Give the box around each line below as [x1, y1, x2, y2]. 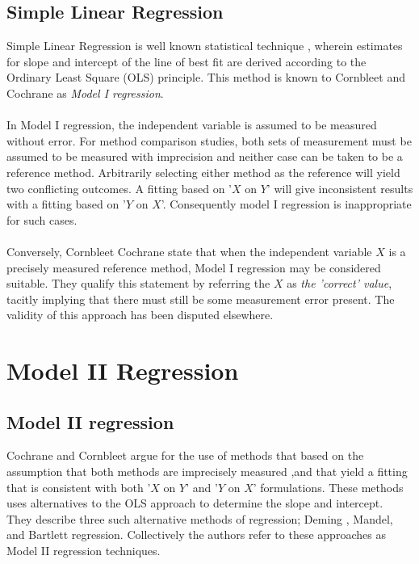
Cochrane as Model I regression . [6, 84, 164, 101]
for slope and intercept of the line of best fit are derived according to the [6, 53, 367, 69]
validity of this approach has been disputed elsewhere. [6, 306, 274, 323]
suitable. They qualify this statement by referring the [6, 275, 270, 292]
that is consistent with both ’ [6, 478, 151, 495]
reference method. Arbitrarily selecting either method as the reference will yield [6, 163, 400, 180]
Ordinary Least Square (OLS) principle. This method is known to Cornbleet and [6, 69, 405, 86]
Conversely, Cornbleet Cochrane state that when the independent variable [6, 242, 372, 259]
